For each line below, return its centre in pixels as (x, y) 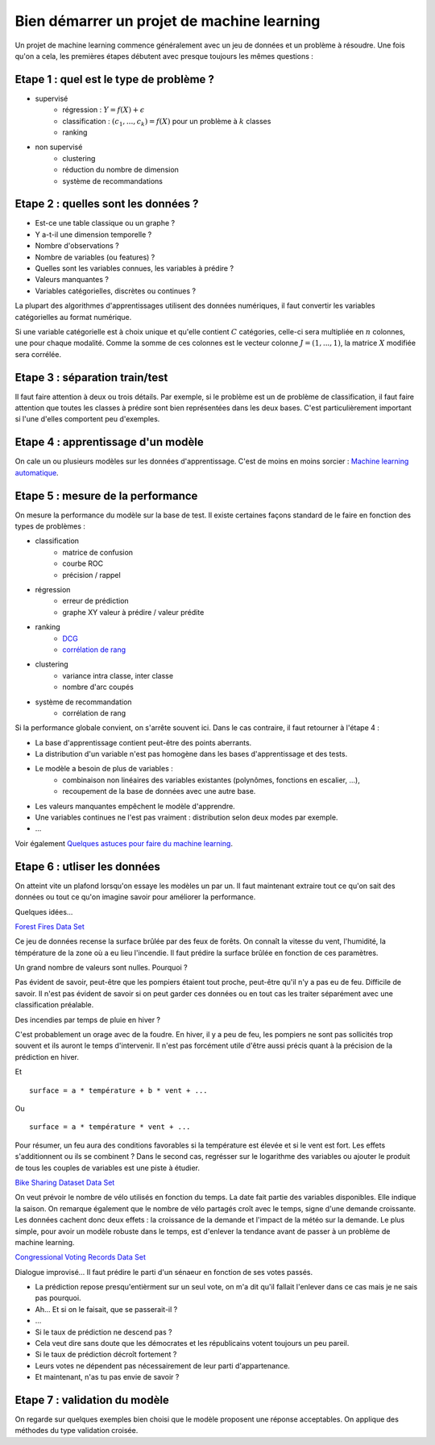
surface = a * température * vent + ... (110, 1127)
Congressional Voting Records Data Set (81, 1257)
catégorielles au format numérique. (73, 317)
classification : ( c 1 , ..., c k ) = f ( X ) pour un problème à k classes (167, 122)
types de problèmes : (50, 526)
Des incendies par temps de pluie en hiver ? (88, 1019)
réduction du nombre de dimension (120, 170)
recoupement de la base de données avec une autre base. (159, 791)
